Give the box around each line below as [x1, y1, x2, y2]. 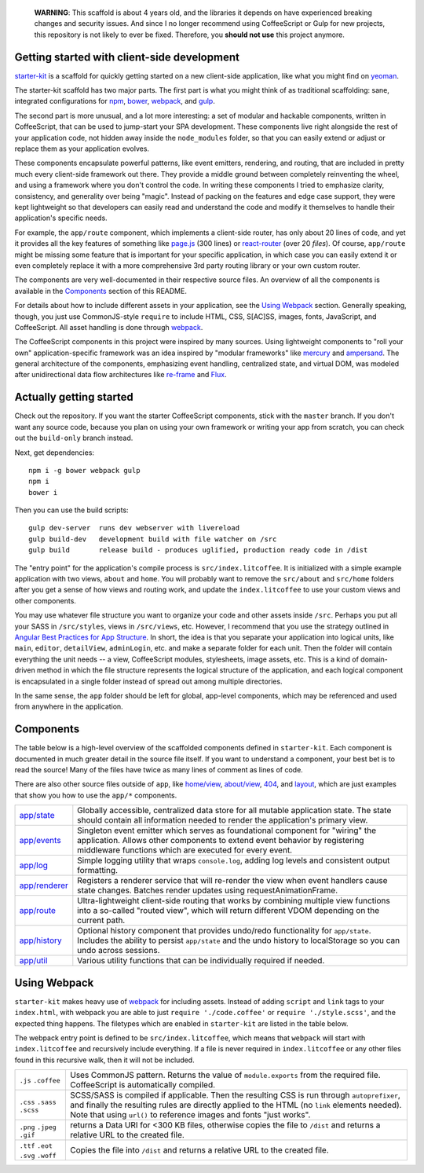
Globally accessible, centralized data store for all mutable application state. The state [77, 805, 392, 816]
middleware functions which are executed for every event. [77, 845, 293, 856]
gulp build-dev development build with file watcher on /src [28, 534, 277, 544]
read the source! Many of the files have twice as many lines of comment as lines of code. [14, 765, 304, 775]
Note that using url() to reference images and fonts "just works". [69, 1109, 311, 1120]
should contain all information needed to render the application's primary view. [77, 815, 368, 826]
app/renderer [19, 880, 68, 891]
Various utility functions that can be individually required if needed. [77, 955, 325, 966]
